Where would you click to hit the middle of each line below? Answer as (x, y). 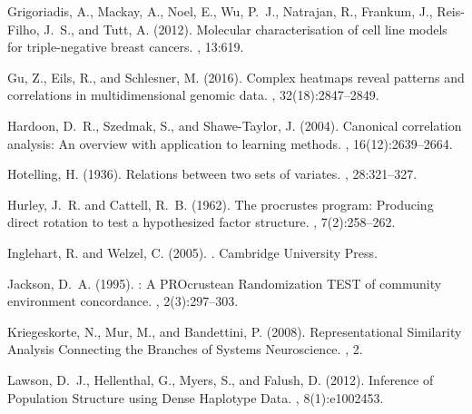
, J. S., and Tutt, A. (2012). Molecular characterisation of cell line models (241, 29)
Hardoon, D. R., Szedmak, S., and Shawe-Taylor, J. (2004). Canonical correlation (235, 125)
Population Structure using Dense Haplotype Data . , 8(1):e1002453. (196, 397)
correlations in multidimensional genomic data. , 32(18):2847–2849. (193, 95)
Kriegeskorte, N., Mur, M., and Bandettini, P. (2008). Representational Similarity (235, 331)
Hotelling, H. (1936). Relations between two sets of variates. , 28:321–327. (212, 174)
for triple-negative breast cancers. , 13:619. (126, 47)
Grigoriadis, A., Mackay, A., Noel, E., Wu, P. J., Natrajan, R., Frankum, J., (220, 11)
